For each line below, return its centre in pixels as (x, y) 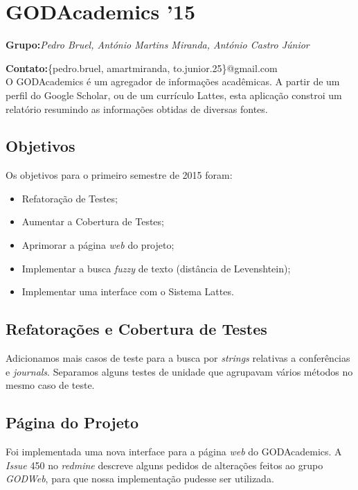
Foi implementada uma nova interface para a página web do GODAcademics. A (174, 452)
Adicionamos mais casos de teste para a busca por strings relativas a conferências (178, 358)
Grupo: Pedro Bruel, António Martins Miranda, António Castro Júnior (158, 45)
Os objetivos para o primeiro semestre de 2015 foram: (119, 175)
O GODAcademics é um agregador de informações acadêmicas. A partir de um (173, 81)
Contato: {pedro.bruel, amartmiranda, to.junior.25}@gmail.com (142, 68)
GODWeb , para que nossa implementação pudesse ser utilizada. (140, 479)
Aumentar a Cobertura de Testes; (93, 221)
